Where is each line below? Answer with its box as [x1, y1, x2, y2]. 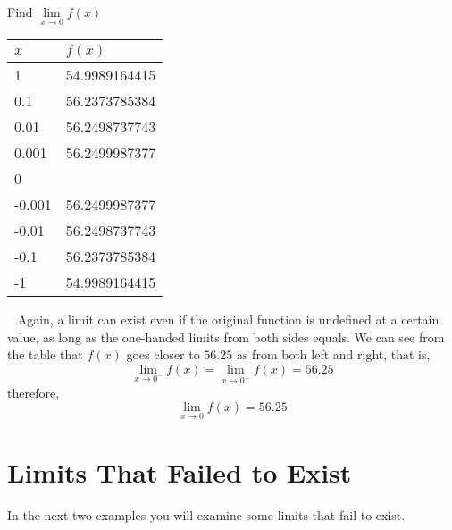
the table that [7, 345, 83, 364]
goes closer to [126, 345, 200, 364]
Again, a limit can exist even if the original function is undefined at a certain [17, 310, 439, 329]
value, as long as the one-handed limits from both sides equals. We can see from [7, 327, 445, 346]
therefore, [7, 383, 60, 401]
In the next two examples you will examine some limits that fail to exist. [7, 505, 406, 524]
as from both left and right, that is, [236, 345, 431, 364]
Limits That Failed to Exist [7, 453, 352, 490]
